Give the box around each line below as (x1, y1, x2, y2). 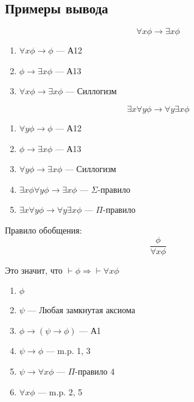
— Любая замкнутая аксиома (27, 303, 136, 316)
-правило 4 (75, 364, 115, 377)
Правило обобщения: (5, 223, 82, 236)
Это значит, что (5, 263, 63, 276)
